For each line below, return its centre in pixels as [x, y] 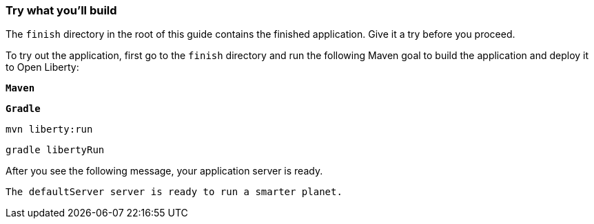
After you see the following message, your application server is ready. [164, 171]
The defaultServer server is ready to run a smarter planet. [174, 192]
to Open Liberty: [42, 67]
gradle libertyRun [55, 150]
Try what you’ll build [61, 10]
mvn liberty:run [49, 130]
